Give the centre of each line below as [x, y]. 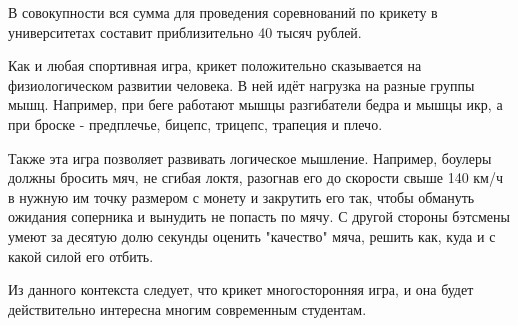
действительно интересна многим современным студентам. [187, 308]
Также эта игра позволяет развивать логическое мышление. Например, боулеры [250, 157]
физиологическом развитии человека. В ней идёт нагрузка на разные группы [241, 84]
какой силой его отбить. [81, 255]
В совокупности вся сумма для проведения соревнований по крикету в [223, 12]
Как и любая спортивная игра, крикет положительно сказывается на [215, 65]
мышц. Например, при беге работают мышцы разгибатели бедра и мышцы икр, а [255, 104]
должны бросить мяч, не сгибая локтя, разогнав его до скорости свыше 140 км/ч [256, 177]
